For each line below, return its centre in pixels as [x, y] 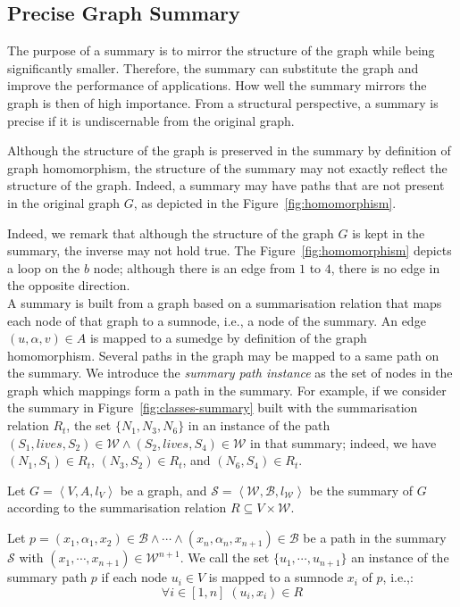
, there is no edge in [385, 267]
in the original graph [64, 202]
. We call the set [225, 557]
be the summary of [361, 490]
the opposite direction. [69, 285]
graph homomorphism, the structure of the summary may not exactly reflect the [227, 167]
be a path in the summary [375, 538]
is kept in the [389, 233]
